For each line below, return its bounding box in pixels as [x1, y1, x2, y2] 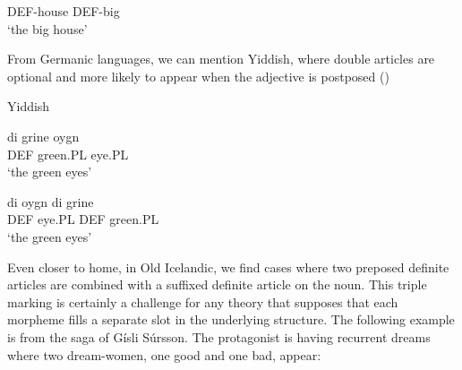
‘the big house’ [7, 19, 88, 38]
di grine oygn [7, 126, 80, 145]
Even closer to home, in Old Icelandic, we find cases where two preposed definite [7, 257, 449, 276]
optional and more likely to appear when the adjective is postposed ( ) [7, 66, 389, 85]
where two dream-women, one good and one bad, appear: [7, 345, 321, 364]
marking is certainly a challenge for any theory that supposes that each [7, 292, 398, 311]
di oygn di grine [7, 192, 94, 211]
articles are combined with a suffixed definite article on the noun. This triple [7, 275, 427, 294]
